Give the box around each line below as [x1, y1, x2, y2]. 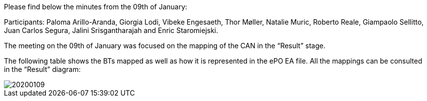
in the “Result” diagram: [4, 65, 81, 73]
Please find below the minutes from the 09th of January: [4, 2, 187, 11]
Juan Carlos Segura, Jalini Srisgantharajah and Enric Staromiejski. [4, 26, 218, 34]
